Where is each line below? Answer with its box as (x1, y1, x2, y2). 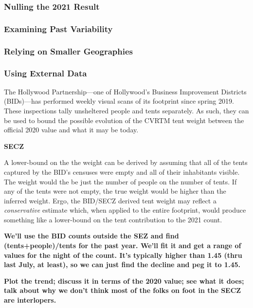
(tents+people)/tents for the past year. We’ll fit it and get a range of (4, 240, 241, 251)
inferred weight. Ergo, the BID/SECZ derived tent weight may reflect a (4, 195, 217, 205)
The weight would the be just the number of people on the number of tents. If (4, 176, 237, 186)
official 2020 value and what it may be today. (4, 125, 139, 135)
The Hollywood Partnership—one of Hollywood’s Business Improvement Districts (4, 86, 247, 96)
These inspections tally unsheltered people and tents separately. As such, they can (4, 105, 249, 115)
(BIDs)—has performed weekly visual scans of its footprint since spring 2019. (4, 96, 234, 106)
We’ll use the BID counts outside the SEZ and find (4, 231, 179, 241)
